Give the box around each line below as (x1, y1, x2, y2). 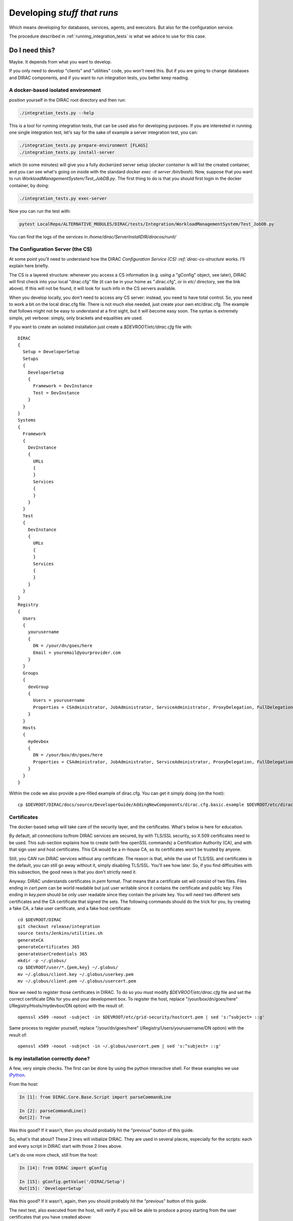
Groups (22, 670, 39, 676)
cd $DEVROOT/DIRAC (18, 917, 62, 923)
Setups (22, 356, 39, 361)
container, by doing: (9, 182, 49, 188)
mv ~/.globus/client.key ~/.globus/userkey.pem (18, 971, 134, 977)
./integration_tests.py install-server (19, 149, 115, 155)
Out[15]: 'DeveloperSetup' (19, 1186, 84, 1191)
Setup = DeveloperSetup (22, 349, 80, 355)
